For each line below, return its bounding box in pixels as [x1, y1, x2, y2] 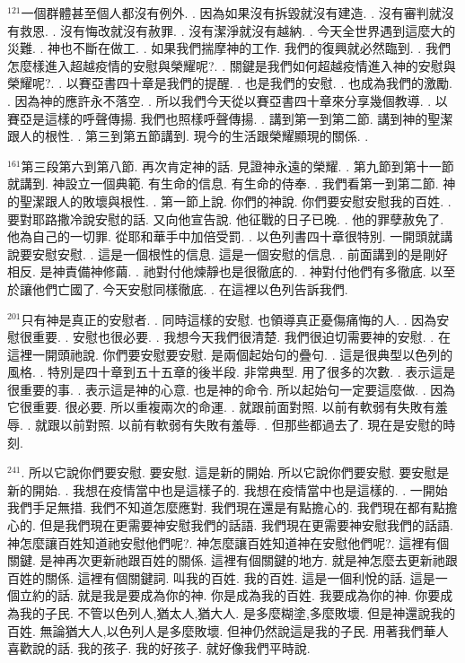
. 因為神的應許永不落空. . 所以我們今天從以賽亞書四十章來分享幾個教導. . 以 [7, 91, 448, 109]
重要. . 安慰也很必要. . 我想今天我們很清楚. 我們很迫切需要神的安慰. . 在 [31, 327, 451, 346]
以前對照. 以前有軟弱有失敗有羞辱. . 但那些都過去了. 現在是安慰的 [60, 415, 443, 434]
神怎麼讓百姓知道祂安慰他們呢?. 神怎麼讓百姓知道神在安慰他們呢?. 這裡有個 [7, 533, 450, 552]
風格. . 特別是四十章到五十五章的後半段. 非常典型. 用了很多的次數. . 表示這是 [7, 362, 456, 381]
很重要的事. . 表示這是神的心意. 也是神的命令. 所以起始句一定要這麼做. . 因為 [7, 379, 456, 398]
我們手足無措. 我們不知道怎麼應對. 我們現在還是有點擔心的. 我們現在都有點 [7, 498, 445, 517]
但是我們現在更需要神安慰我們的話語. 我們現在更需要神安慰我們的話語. [39, 516, 453, 535]
